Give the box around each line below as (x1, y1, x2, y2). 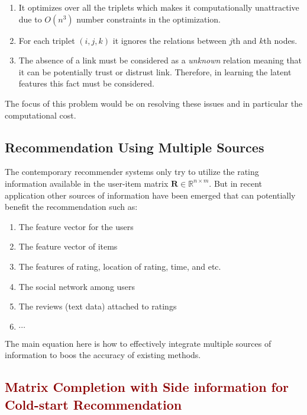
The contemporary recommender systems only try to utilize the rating (5, 165, 259, 178)
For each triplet (18, 34, 75, 46)
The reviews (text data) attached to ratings (18, 300, 177, 312)
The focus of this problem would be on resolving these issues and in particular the (5, 97, 303, 109)
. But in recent (209, 177, 263, 189)
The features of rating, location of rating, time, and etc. (18, 260, 221, 272)
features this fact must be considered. (18, 77, 154, 90)
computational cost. (5, 108, 76, 121)
